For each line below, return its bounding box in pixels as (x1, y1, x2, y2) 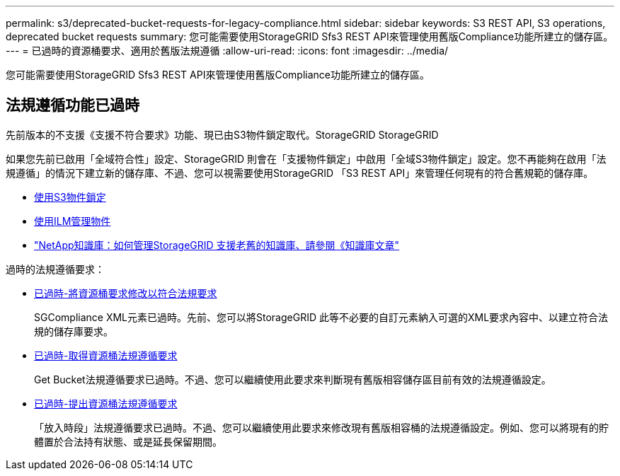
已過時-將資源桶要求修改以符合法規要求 (34, 286, 217, 299)
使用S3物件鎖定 (34, 190, 106, 203)
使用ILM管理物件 (34, 214, 111, 227)
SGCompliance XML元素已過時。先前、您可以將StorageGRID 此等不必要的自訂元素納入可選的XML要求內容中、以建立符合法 (34, 310, 609, 323)
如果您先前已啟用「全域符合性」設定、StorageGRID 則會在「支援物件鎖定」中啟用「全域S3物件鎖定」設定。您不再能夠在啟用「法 (6, 152, 607, 165)
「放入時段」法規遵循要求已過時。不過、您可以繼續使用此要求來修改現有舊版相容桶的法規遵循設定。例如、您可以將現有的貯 (34, 421, 609, 434)
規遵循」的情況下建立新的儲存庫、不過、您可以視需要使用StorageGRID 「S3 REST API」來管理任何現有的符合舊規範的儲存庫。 (6, 166, 594, 179)
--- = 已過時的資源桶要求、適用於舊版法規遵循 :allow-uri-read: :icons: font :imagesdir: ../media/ (6, 45, 449, 57)
